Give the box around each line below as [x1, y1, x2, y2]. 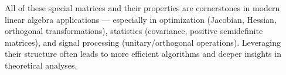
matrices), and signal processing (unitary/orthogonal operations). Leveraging [5, 36, 281, 48]
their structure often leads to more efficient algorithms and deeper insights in [5, 47, 281, 60]
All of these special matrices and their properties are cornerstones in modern [5, 2, 280, 13]
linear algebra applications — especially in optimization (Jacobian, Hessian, [5, 13, 277, 25]
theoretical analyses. [5, 59, 77, 71]
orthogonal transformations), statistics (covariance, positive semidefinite [5, 25, 263, 37]
